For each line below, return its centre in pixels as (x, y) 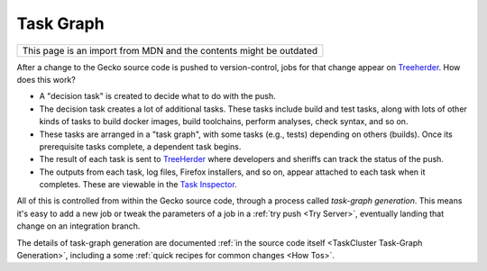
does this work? (46, 79)
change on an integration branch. (78, 226)
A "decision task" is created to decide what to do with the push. (158, 96)
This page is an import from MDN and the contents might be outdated (170, 50)
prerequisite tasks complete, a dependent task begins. (140, 146)
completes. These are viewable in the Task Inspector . (138, 185)
